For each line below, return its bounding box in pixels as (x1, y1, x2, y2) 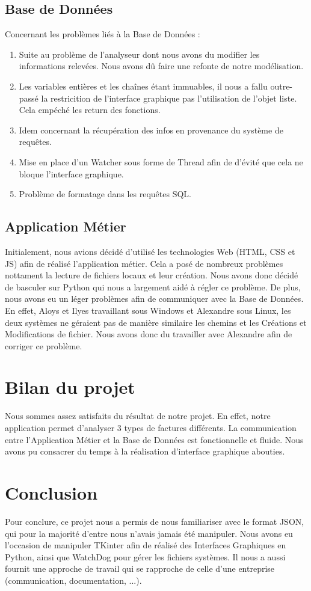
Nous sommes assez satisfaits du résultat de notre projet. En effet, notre (5, 409, 271, 422)
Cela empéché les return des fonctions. (19, 103, 161, 116)
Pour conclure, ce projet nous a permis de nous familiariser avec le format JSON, (5, 515, 304, 527)
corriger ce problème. (5, 339, 82, 352)
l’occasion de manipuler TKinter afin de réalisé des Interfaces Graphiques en (5, 539, 286, 551)
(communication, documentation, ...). (5, 574, 142, 586)
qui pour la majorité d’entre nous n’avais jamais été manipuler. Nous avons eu (5, 527, 293, 539)
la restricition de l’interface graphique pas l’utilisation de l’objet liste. (41, 91, 297, 104)
